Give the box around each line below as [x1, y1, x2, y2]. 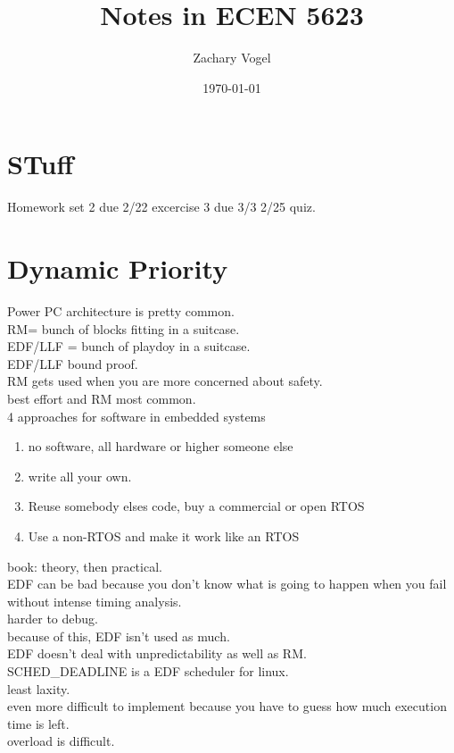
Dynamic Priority [7, 250, 228, 287]
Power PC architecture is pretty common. [7, 301, 235, 320]
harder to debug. [7, 609, 98, 628]
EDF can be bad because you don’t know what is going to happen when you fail [7, 574, 447, 593]
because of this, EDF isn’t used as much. [7, 626, 230, 645]
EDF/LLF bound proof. [7, 354, 138, 372]
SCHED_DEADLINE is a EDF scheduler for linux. [7, 662, 289, 681]
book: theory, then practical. [7, 556, 162, 575]
